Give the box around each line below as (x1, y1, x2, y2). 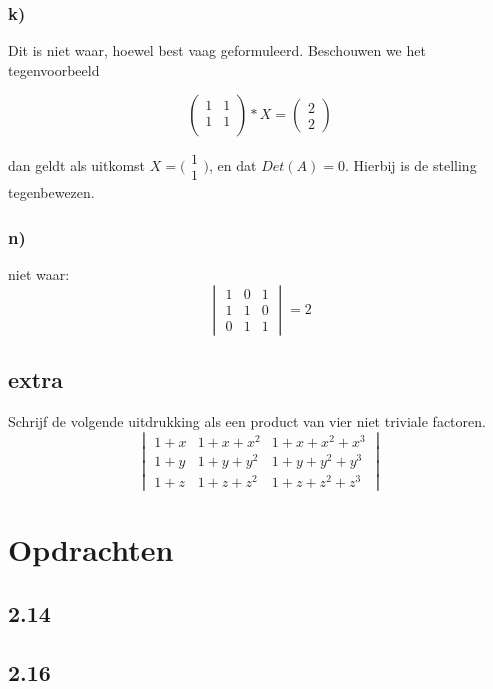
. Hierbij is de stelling (344, 154, 477, 175)
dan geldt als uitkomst (8, 154, 146, 175)
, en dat (209, 154, 257, 175)
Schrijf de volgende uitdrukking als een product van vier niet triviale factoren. (8, 411, 486, 432)
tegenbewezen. (8, 182, 95, 203)
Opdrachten (8, 529, 174, 570)
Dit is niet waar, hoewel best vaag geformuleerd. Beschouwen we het (8, 40, 426, 61)
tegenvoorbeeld (8, 59, 100, 80)
